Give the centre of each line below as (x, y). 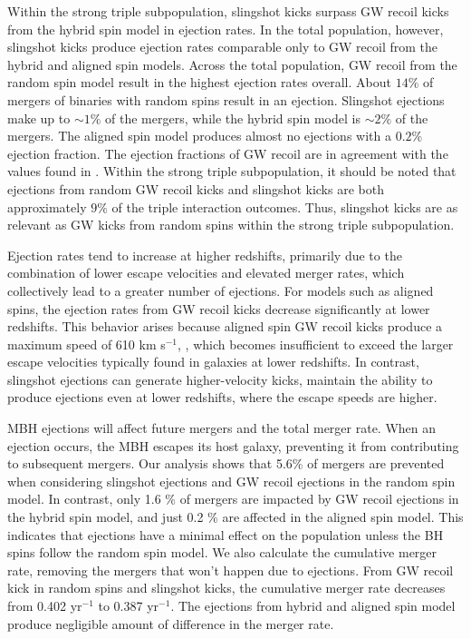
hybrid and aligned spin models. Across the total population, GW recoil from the (232, 64)
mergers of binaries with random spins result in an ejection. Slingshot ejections (226, 99)
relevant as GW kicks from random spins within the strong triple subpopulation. (231, 225)
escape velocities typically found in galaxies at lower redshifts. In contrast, (213, 362)
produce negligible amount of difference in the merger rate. (171, 623)
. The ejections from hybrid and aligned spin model (313, 605)
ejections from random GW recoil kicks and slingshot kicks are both (196, 188)
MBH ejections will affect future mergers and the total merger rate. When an (222, 428)
